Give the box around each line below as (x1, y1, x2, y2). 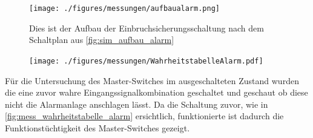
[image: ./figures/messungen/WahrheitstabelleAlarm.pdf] (29, 56, 263, 65)
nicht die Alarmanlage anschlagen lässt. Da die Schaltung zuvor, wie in (5, 97, 268, 110)
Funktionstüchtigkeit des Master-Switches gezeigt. (5, 121, 190, 134)
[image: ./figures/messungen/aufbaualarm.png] (29, 4, 220, 13)
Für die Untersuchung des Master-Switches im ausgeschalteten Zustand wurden (5, 74, 299, 87)
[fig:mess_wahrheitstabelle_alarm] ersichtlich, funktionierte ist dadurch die (5, 110, 284, 122)
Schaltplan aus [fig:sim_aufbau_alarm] (29, 33, 174, 46)
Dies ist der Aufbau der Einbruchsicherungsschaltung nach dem (29, 21, 264, 34)
